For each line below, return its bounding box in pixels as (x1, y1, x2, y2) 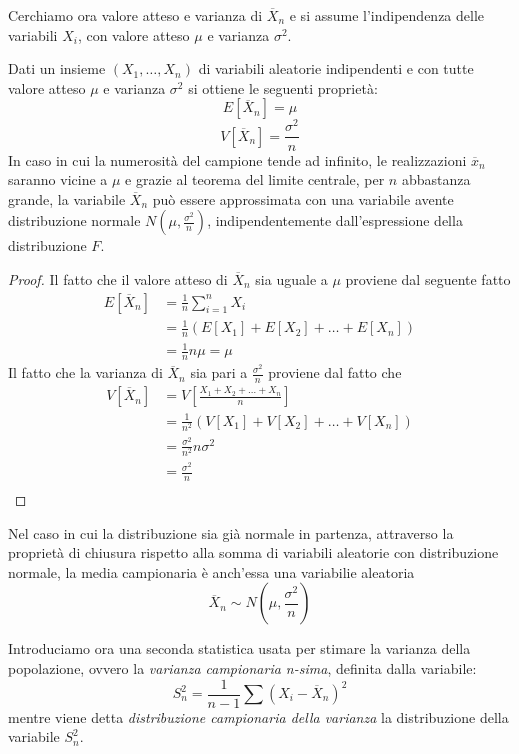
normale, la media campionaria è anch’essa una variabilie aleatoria (8, 561, 415, 582)
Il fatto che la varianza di (8, 362, 163, 383)
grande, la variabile (8, 188, 126, 209)
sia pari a (190, 362, 248, 383)
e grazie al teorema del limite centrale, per (125, 169, 385, 190)
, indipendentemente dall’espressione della (207, 210, 463, 231)
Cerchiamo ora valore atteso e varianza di (8, 5, 263, 25)
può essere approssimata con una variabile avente (152, 188, 454, 209)
